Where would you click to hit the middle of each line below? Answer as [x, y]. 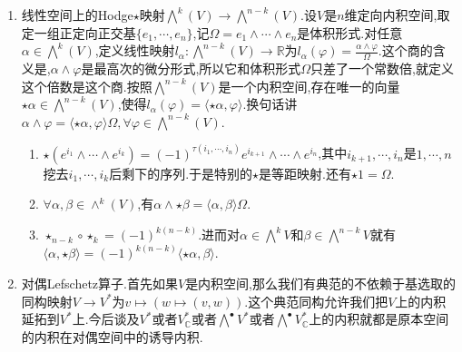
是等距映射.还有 [305, 173]
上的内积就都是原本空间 [379, 319]
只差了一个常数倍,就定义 [383, 68]
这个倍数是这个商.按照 [87, 86]
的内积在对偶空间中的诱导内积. [112, 336]
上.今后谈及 [106, 319]
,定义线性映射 [135, 50]
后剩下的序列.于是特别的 [181, 173]
